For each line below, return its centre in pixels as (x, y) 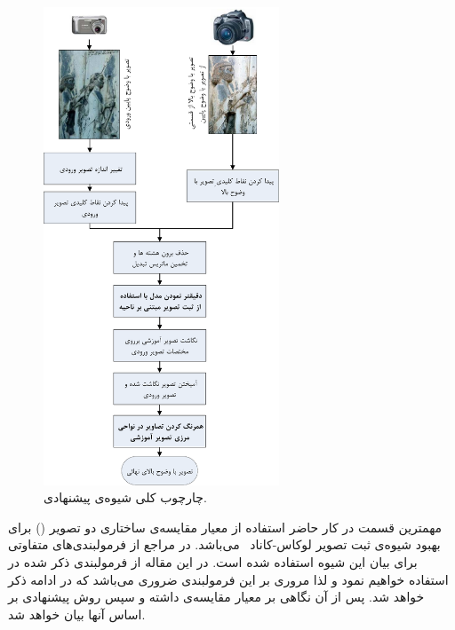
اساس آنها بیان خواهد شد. (77, 614)
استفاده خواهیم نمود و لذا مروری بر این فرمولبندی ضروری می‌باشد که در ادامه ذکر (228, 579)
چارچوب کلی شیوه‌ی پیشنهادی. (125, 497)
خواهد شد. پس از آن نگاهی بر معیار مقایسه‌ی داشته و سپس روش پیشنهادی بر (216, 597)
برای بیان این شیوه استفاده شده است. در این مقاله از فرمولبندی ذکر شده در (213, 561)
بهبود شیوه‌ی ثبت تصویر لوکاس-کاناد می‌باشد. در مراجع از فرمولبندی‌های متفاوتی (224, 544)
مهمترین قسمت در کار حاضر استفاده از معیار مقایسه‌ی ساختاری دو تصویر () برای (225, 527)
